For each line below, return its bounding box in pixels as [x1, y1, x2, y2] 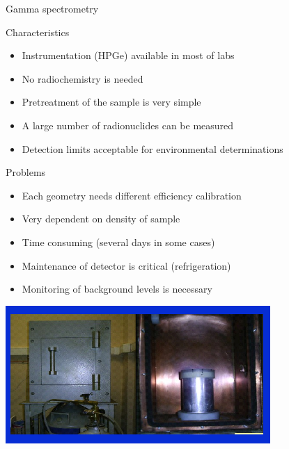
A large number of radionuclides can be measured [22, 117, 234, 132]
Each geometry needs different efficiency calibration [22, 188, 242, 202]
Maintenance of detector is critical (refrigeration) [22, 258, 231, 272]
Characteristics [6, 24, 70, 39]
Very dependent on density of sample [22, 211, 180, 226]
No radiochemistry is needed [22, 71, 143, 85]
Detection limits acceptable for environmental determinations [22, 141, 283, 156]
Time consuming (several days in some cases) [22, 234, 215, 249]
